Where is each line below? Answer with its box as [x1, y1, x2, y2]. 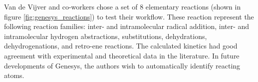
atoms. [4, 70, 24, 80]
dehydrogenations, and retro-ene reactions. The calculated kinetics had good [4, 40, 238, 51]
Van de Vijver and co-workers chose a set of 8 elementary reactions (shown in [4, 1, 241, 11]
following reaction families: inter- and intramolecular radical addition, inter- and [4, 21, 250, 31]
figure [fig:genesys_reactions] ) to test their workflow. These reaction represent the [4, 11, 254, 21]
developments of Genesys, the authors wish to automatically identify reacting [4, 60, 241, 70]
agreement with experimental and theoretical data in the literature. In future [4, 50, 240, 60]
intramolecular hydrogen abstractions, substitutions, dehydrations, [4, 30, 207, 41]
